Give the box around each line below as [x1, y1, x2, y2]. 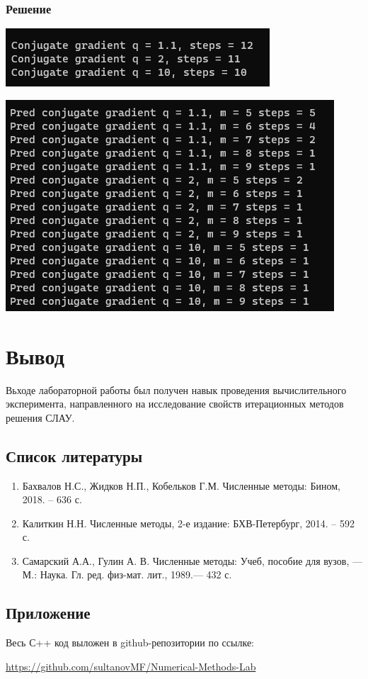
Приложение [6, 602, 91, 624]
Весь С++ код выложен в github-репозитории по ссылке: [6, 635, 255, 650]
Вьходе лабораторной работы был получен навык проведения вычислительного [6, 382, 347, 397]
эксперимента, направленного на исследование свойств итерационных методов [6, 396, 344, 411]
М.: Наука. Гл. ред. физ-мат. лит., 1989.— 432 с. [22, 567, 232, 582]
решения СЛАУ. [6, 410, 75, 425]
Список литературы [6, 444, 143, 466]
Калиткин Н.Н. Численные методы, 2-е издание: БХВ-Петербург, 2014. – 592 [22, 515, 355, 530]
